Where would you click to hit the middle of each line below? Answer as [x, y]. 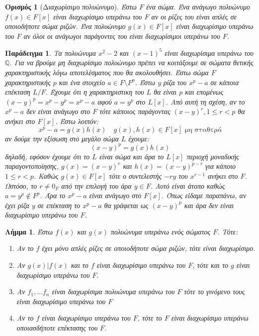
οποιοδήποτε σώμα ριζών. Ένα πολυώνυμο [65, 26]
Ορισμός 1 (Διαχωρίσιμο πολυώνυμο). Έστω [71, 6]
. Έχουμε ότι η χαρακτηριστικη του [95, 92]
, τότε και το [211, 265]
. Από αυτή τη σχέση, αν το [205, 101]
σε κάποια [225, 82]
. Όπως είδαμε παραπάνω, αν [204, 195]
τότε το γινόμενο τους [215, 291]
